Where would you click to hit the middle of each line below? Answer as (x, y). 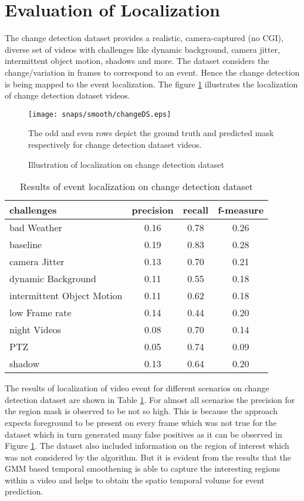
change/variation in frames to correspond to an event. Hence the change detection (152, 72)
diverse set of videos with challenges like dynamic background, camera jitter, (143, 49)
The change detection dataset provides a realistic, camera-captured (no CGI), (144, 38)
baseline (26, 245)
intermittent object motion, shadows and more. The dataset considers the (137, 61)
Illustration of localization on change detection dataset (126, 164)
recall (196, 210)
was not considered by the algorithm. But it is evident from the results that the (148, 457)
